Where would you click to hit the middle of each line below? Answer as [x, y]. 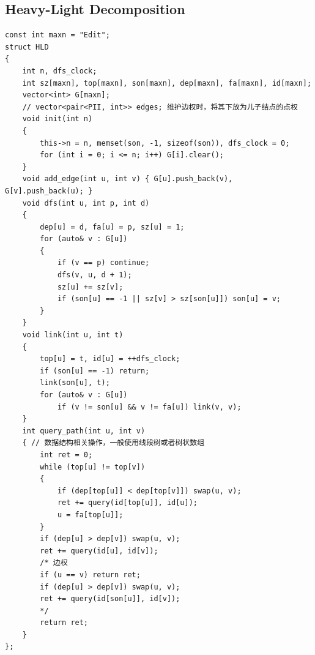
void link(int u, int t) [73, 335]
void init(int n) [57, 119]
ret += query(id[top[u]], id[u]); [127, 503]
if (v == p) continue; [103, 263]
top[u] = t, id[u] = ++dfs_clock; [110, 359]
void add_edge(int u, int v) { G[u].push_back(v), [128, 179]
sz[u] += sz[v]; [90, 287]
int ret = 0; [66, 455]
